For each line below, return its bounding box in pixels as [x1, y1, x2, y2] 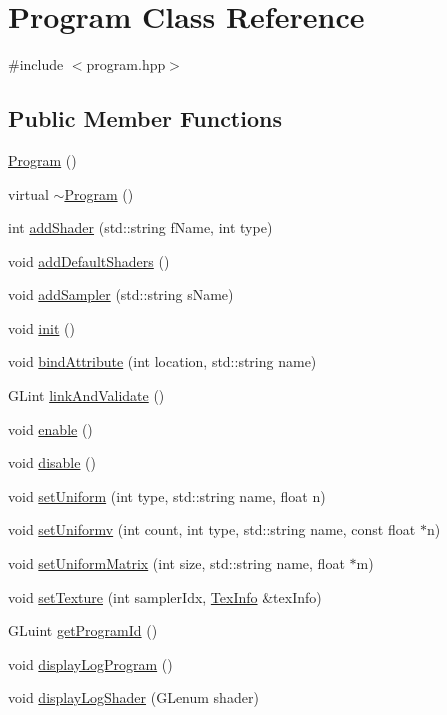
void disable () [8, 452, 96, 473]
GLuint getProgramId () [8, 620, 158, 641]
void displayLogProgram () [8, 653, 173, 674]
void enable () [8, 418, 93, 439]
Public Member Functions [8, 103, 282, 134]
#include [8, 54, 64, 75]
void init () [8, 317, 75, 338]
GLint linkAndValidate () [8, 385, 165, 406]
